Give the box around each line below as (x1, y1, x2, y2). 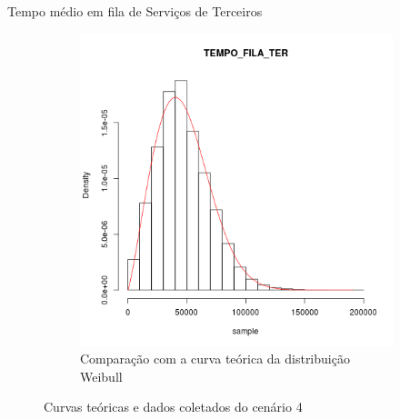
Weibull (80, 366, 123, 385)
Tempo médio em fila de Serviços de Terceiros (7, 2, 263, 20)
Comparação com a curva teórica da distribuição (80, 349, 350, 368)
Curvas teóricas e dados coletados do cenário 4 (44, 397, 303, 416)
